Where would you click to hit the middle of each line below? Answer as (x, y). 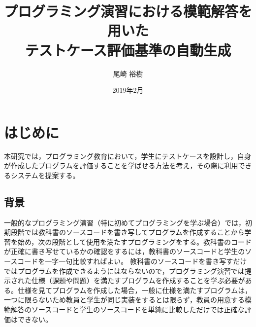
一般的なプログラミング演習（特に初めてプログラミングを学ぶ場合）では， (125, 222)
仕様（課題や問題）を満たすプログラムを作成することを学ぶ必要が (138, 280)
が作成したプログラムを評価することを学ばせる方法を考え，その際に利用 (121, 165)
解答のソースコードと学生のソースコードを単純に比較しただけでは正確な (128, 309)
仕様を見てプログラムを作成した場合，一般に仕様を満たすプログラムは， (135, 290)
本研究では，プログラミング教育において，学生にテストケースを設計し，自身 (128, 156)
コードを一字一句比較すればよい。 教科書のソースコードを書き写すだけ (132, 261)
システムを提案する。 (45, 175)
